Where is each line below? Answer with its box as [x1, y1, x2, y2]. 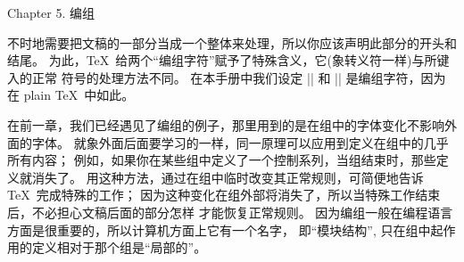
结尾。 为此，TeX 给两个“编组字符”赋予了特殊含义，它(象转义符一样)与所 [7, 51, 437, 70]
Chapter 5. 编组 [7, 4, 95, 21]
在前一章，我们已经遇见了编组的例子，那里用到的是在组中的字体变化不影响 [7, 115, 444, 134]
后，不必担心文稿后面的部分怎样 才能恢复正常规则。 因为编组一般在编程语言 [7, 202, 453, 221]
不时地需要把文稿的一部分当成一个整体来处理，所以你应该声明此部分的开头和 [7, 33, 457, 52]
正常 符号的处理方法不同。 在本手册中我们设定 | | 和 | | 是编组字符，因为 [31, 68, 446, 86]
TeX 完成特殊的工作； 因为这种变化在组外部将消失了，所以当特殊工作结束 [7, 185, 441, 204]
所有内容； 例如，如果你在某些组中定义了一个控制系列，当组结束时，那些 [7, 151, 436, 169]
